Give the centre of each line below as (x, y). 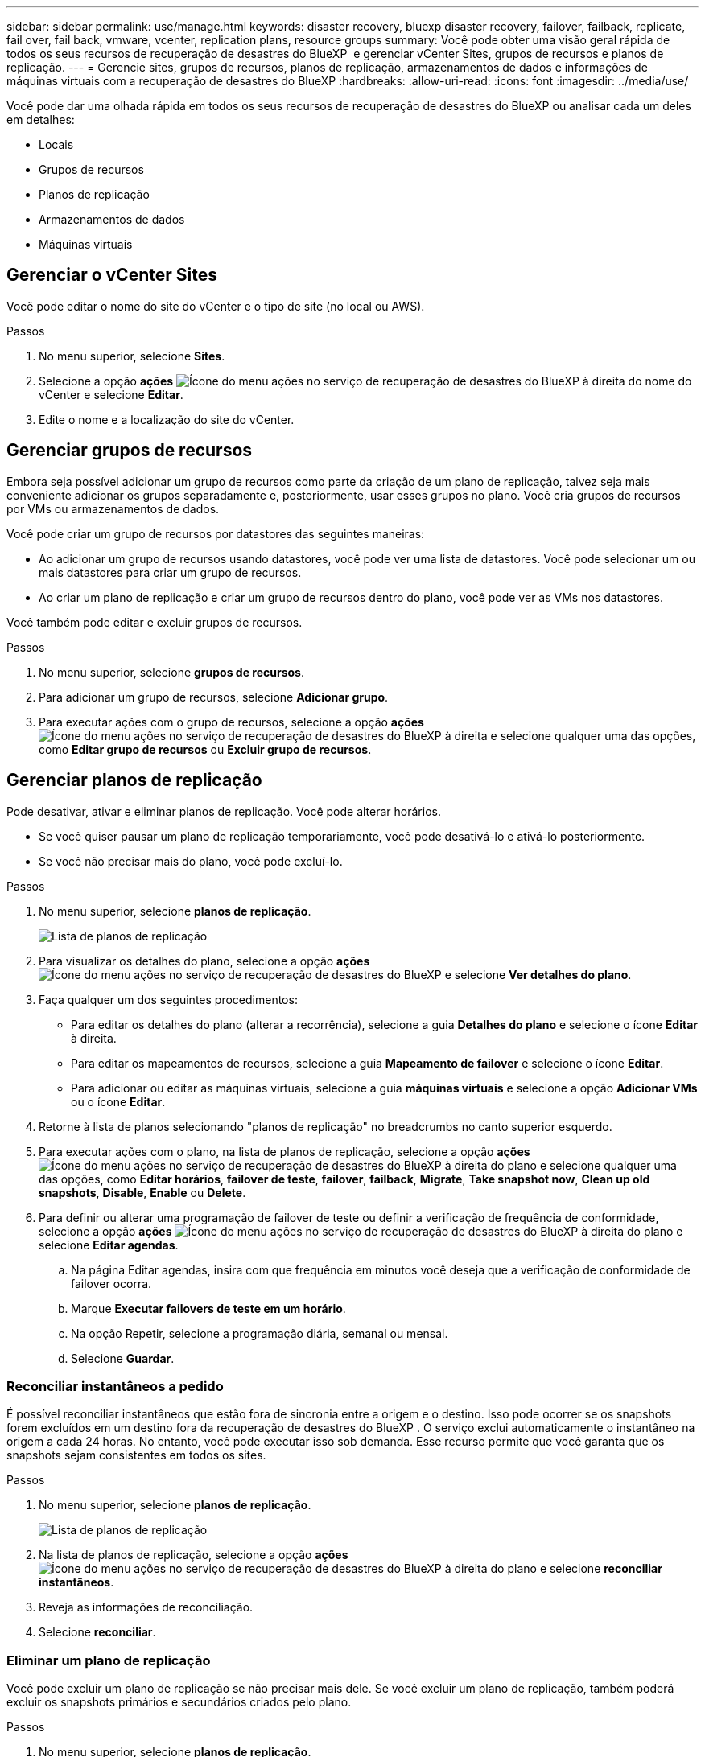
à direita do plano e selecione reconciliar (553, 1569)
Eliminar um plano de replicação (109, 1660)
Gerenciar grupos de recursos (130, 451)
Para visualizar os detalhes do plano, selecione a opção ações (204, 961)
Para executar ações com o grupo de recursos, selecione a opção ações (231, 722)
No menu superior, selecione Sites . (132, 356)
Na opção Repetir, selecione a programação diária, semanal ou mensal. (260, 1333)
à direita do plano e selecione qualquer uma (561, 1165)
